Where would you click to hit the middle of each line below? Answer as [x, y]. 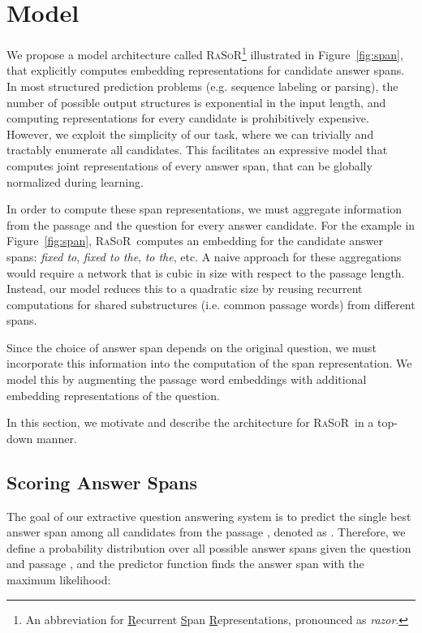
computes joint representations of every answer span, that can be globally [189, 165]
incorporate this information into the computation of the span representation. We [209, 363]
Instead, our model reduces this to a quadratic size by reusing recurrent [185, 289]
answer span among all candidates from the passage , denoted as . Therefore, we [206, 532]
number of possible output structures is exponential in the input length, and [196, 102]
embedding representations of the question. [113, 395]
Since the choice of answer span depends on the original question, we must [192, 347]
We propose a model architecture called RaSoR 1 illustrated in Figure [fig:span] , [205, 53]
